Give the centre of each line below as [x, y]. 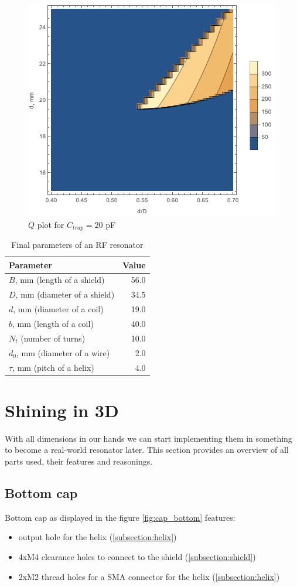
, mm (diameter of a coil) [58, 309]
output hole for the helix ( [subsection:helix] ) [98, 537]
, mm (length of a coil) [53, 324]
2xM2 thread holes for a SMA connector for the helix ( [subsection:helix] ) [149, 576]
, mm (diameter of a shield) [65, 294]
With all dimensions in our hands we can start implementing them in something [148, 438]
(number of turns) [53, 338]
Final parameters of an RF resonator [77, 245]
